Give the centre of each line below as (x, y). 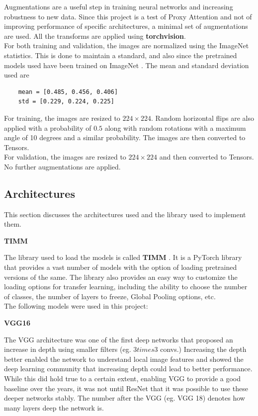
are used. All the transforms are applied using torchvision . (95, 36)
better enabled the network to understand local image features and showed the (124, 359)
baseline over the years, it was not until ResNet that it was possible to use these (126, 388)
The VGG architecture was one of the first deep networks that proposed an (119, 339)
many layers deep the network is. (54, 407)
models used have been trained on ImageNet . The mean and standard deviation (127, 65)
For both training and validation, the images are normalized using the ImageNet (127, 45)
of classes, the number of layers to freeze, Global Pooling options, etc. (110, 296)
